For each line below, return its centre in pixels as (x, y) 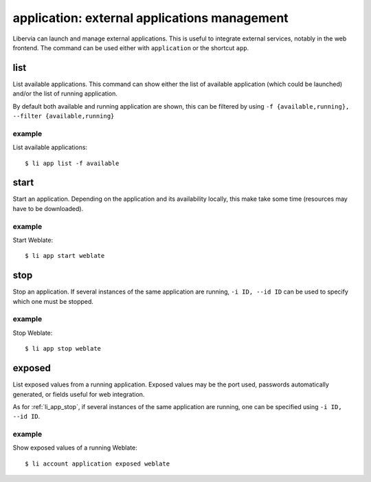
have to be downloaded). (48, 208)
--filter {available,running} (64, 116)
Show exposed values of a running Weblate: (75, 448)
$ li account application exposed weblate (98, 463)
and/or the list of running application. (65, 94)
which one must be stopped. (53, 301)
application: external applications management (150, 18)
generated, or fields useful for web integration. (79, 394)
